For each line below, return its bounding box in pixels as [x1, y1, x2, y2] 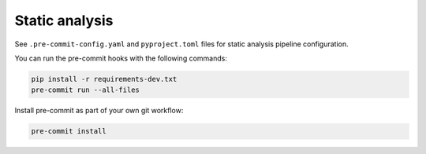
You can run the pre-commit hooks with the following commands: [14, 53, 228, 63]
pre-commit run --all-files [31, 86, 140, 94]
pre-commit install [31, 126, 106, 136]
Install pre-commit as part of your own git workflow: [14, 106, 184, 115]
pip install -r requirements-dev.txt [31, 75, 177, 83]
